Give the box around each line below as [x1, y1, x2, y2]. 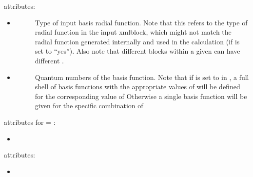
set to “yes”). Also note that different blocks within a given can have [35, 46, 240, 56]
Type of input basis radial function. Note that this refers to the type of [35, 17, 248, 27]
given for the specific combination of [35, 100, 143, 111]
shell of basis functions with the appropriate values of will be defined [35, 81, 240, 92]
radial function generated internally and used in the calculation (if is [35, 36, 240, 46]
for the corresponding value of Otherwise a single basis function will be [35, 91, 247, 101]
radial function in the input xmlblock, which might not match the [35, 27, 232, 37]
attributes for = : [4, 117, 56, 127]
